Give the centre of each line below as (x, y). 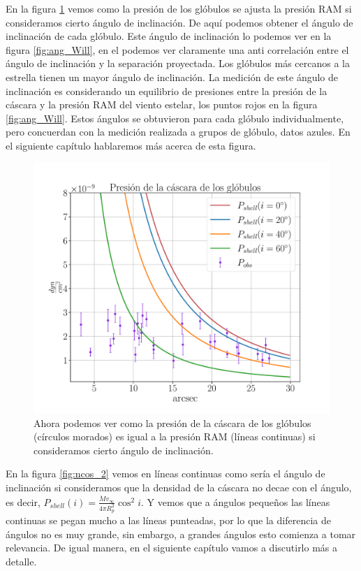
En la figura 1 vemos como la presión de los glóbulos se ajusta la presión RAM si (179, 8)
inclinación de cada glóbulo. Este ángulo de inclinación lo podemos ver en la (169, 36)
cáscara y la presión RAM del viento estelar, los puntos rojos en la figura (162, 104)
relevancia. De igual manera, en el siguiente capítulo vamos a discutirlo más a (172, 548)
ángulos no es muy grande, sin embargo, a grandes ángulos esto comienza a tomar (181, 534)
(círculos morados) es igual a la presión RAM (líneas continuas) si (175, 436)
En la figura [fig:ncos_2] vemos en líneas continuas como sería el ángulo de (165, 474)
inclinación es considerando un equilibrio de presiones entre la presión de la (167, 91)
